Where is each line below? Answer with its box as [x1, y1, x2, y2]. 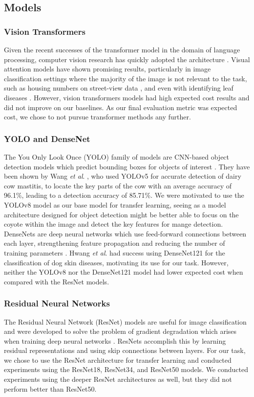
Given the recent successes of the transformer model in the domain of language [4, 45, 240, 54]
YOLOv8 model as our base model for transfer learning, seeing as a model [4, 199, 226, 210]
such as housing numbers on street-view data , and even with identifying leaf [4, 83, 233, 93]
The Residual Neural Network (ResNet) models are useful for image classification [4, 316, 247, 327]
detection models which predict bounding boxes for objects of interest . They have [4, 161, 250, 171]
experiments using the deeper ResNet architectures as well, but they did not [4, 374, 232, 384]
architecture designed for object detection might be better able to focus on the [4, 209, 239, 219]
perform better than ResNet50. [4, 383, 97, 394]
